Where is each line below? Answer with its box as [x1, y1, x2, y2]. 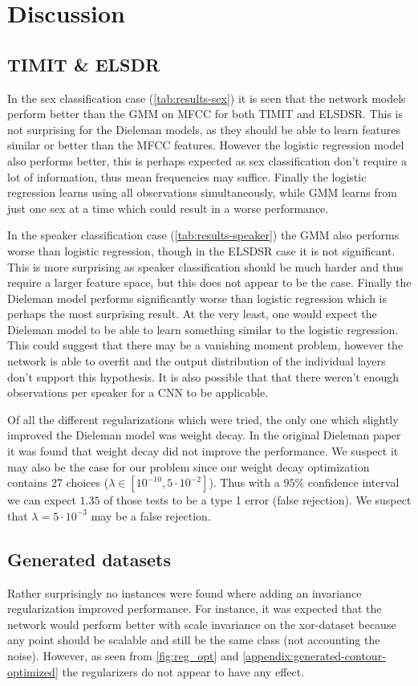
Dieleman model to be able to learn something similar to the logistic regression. [7, 321, 399, 337]
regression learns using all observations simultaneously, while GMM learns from [7, 184, 397, 201]
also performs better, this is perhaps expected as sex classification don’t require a [7, 152, 407, 169]
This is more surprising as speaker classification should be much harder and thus [7, 258, 404, 275]
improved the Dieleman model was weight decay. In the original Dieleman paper [7, 427, 401, 443]
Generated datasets [7, 546, 171, 571]
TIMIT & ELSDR [7, 51, 160, 76]
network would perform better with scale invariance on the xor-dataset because [7, 615, 396, 632]
